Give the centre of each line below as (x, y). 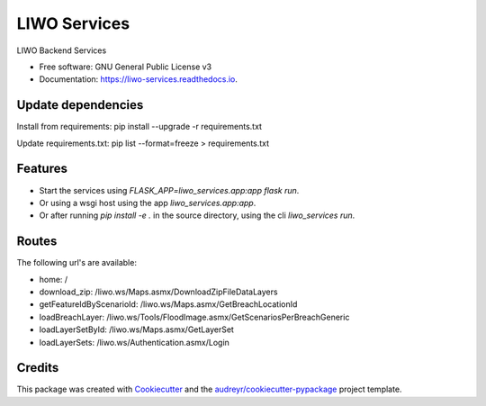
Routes (37, 242)
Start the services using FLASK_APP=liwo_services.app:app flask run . (169, 190)
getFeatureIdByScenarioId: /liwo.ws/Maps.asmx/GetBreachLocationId (168, 304)
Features (42, 169)
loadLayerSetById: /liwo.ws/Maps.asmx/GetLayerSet (136, 329)
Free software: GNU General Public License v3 (126, 67)
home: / (54, 279)
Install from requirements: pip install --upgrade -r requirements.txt (139, 127)
